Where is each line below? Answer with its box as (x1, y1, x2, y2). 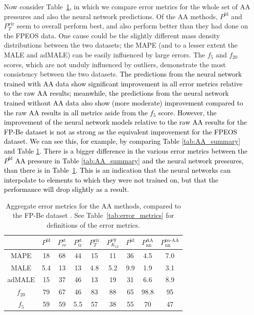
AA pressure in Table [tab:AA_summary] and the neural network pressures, (15, 155, 244, 165)
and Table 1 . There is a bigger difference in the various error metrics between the (4, 145, 248, 156)
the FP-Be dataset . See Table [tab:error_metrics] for (12, 210, 174, 220)
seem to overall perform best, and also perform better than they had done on (17, 21, 248, 31)
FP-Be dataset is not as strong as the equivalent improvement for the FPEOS (4, 126, 237, 136)
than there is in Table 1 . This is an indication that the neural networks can (4, 165, 231, 175)
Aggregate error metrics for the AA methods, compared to (5, 200, 181, 210)
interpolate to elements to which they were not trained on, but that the (4, 174, 219, 184)
